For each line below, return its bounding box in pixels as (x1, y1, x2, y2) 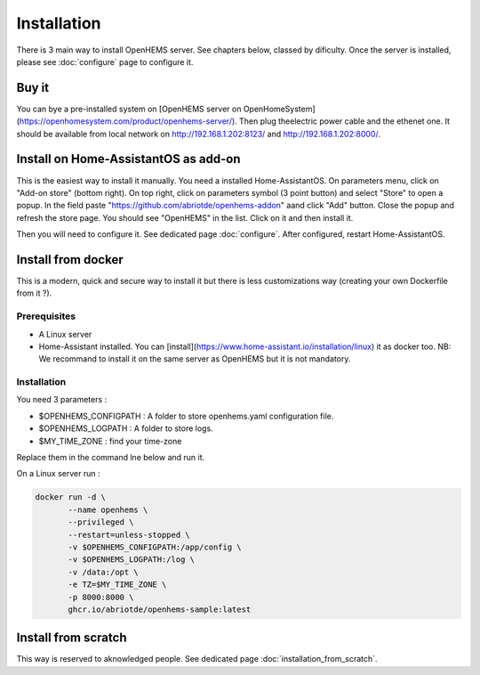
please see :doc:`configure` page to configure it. (16, 56, 194, 67)
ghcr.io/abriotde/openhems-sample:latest (68, 604, 252, 614)
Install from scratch (16, 630, 127, 646)
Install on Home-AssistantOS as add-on (16, 151, 241, 167)
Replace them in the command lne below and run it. (16, 452, 205, 463)
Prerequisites (16, 310, 76, 322)
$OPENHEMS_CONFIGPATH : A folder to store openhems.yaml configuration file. (38, 411, 334, 421)
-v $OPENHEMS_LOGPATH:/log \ (68, 555, 196, 565)
